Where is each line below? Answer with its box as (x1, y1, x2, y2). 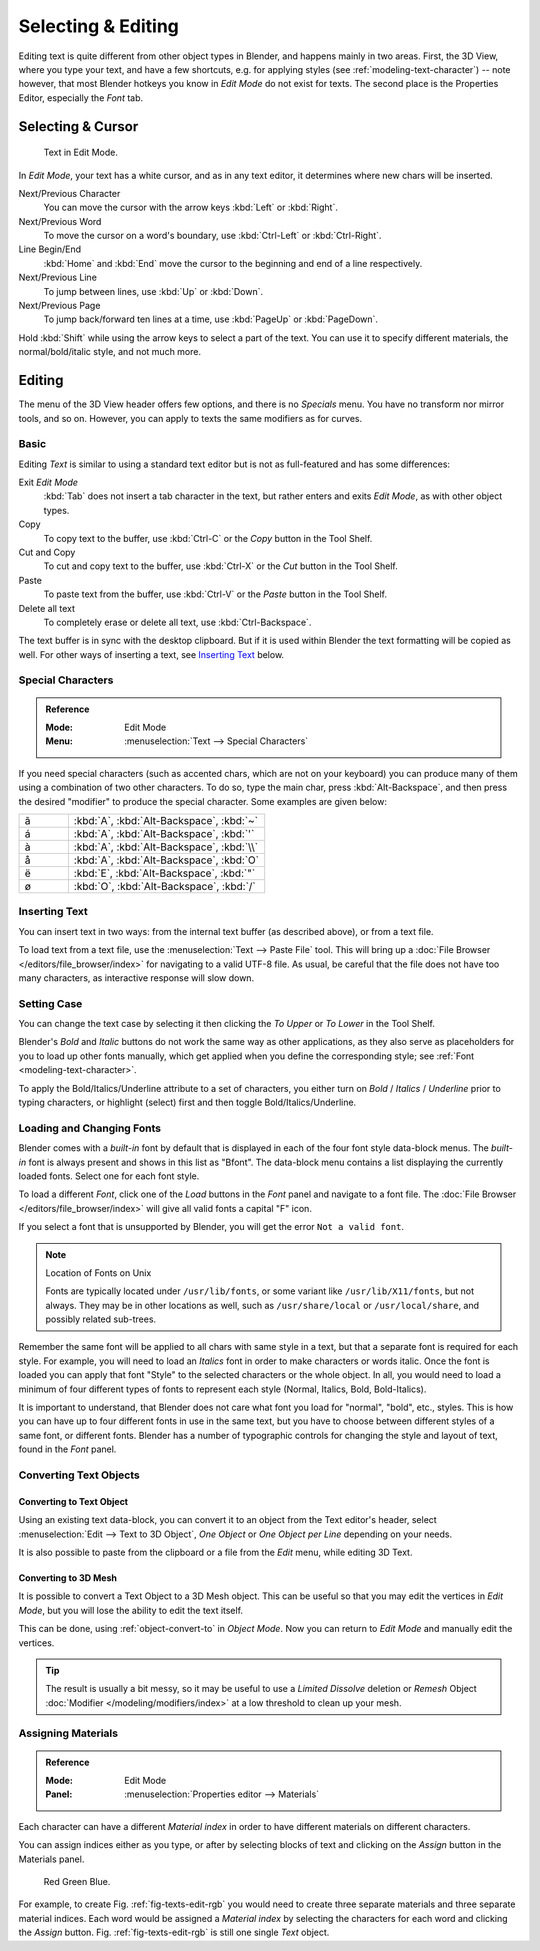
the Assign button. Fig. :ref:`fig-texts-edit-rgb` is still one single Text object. (18, 1926, 330, 1939)
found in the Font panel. (18, 1443, 117, 1455)
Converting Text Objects (18, 1468, 140, 1482)
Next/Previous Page (18, 300, 101, 312)
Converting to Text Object (18, 1495, 129, 1507)
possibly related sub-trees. (45, 1313, 157, 1325)
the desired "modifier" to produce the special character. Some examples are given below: (18, 795, 387, 807)
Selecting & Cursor (18, 118, 139, 135)
